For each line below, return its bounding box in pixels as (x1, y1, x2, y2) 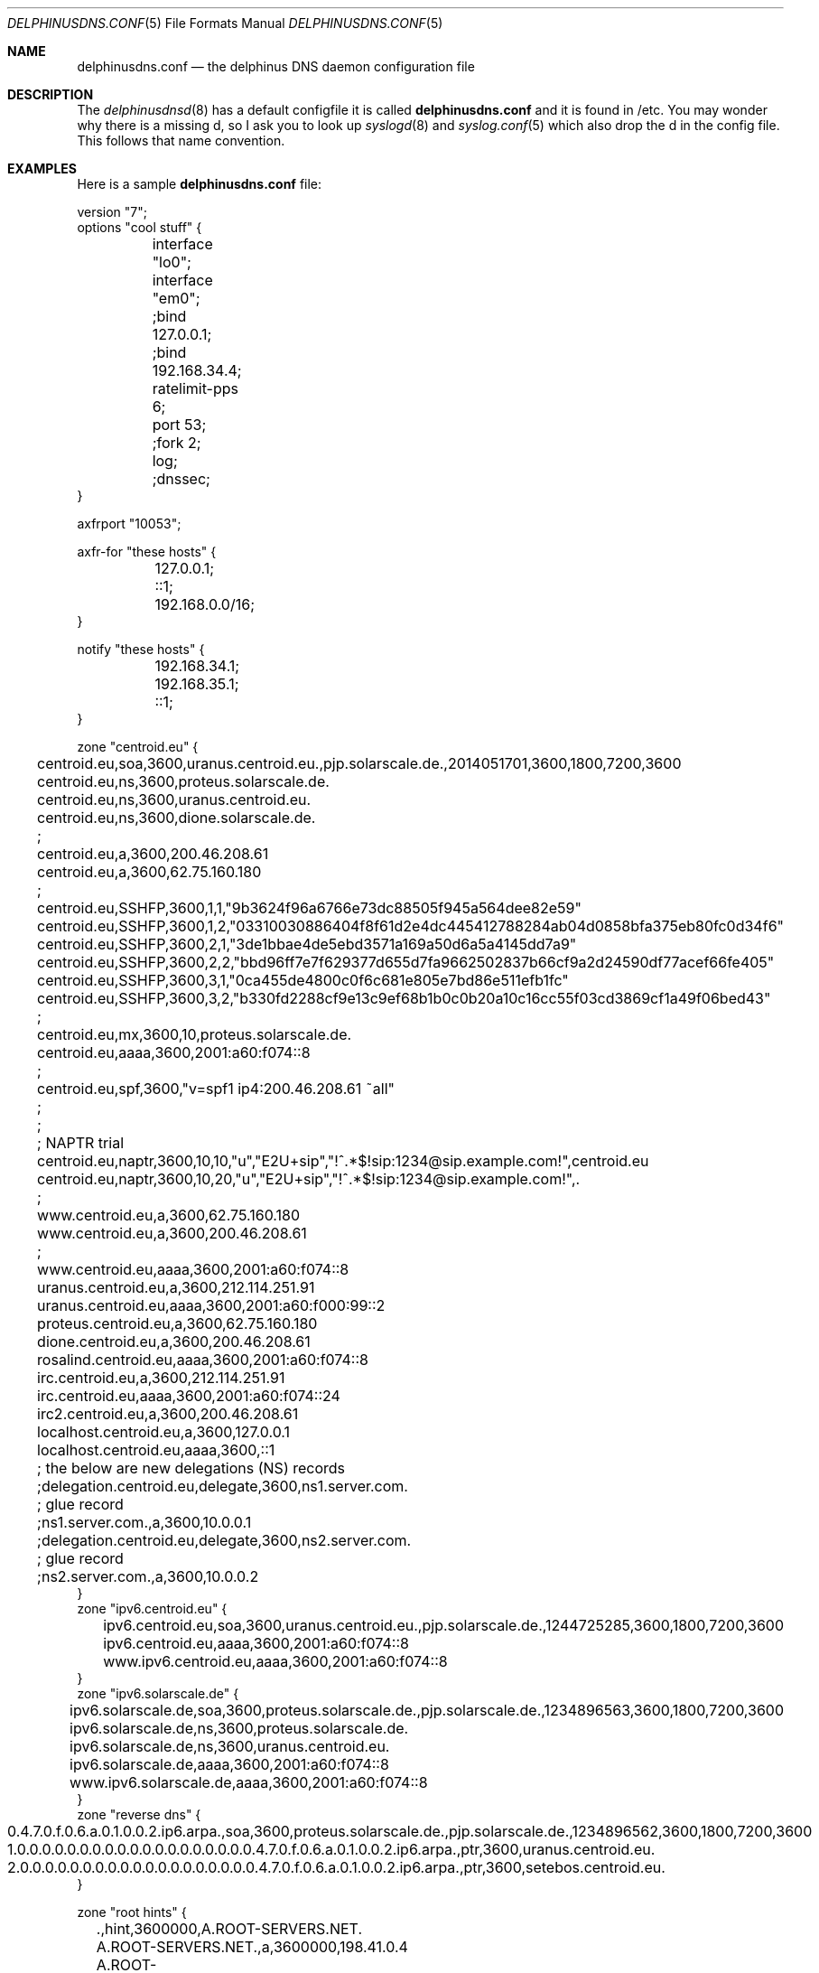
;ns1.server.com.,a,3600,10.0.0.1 (37, 1513, 252, 1531)
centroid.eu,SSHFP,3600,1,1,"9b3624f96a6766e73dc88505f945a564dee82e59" (37, 899, 582, 917)
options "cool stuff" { (77, 220, 202, 235)
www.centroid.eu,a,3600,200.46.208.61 (37, 1224, 307, 1242)
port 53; (152, 416, 207, 434)
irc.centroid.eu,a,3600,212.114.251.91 (37, 1369, 285, 1387)
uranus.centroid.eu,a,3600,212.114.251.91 (37, 1278, 315, 1296)
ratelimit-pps (152, 379, 239, 397)
